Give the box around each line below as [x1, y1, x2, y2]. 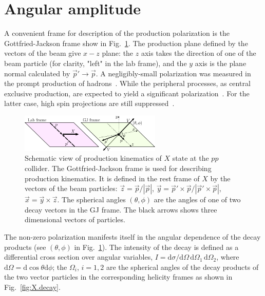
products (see [4, 241, 46, 252]
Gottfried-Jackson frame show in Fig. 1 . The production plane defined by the [4, 37, 248, 48]
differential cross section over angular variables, [4, 251, 153, 262]
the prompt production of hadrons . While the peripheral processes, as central [4, 78, 251, 89]
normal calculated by [4, 68, 70, 78]
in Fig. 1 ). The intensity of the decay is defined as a [74, 241, 239, 252]
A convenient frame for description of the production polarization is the [4, 28, 230, 38]
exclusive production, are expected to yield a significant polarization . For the [4, 88, 250, 98]
